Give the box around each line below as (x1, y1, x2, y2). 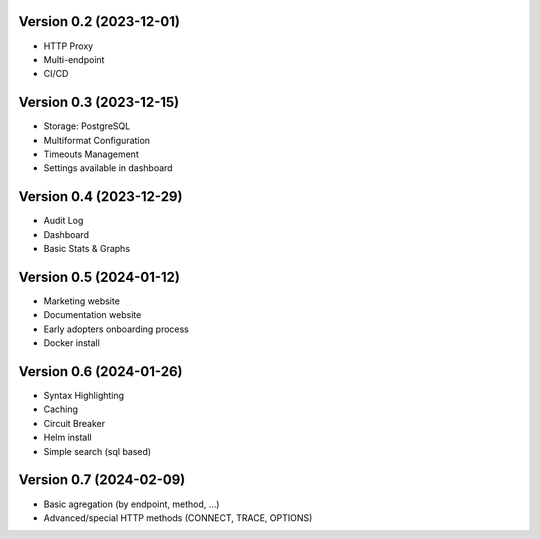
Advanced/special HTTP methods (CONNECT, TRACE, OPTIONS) (43, 511, 313, 524)
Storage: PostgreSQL (43, 120, 131, 132)
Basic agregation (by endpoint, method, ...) (43, 498, 220, 510)
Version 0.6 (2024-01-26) (18, 363, 183, 380)
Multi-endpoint (43, 53, 105, 65)
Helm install (43, 431, 92, 444)
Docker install (43, 337, 100, 349)
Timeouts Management (43, 148, 139, 160)
